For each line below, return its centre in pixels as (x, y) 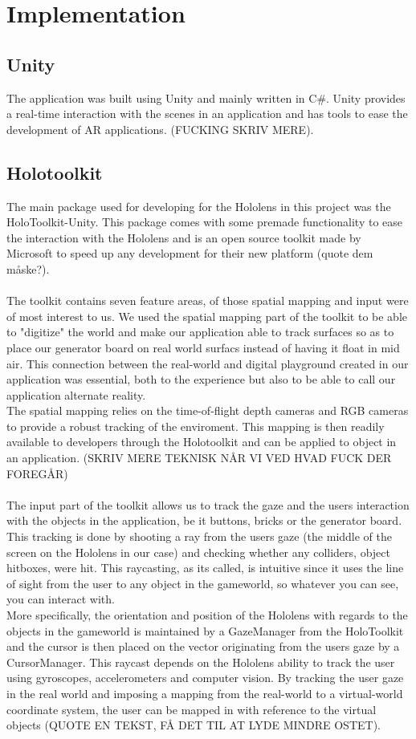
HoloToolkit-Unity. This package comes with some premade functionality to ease (205, 222)
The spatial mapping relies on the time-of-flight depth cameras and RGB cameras (208, 410)
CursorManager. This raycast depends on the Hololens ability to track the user (201, 662)
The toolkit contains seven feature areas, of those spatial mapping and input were (208, 300)
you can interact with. (61, 599)
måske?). (28, 268)
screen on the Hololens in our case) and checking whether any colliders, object (198, 552)
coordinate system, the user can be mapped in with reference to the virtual (192, 709)
